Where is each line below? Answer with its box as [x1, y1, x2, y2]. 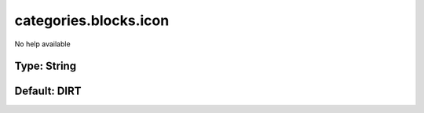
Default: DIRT [14, 85, 82, 98]
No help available [14, 39, 71, 49]
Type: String [14, 60, 77, 73]
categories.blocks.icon [14, 12, 170, 29]
